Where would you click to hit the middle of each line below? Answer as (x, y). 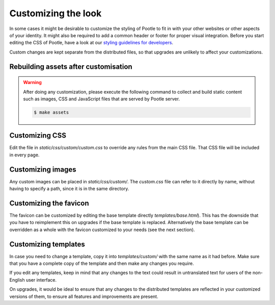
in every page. (24, 155)
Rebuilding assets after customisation (71, 66)
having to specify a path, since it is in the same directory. (69, 189)
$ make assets (51, 112)
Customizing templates (47, 244)
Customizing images (43, 169)
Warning (32, 82)
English (17, 280)
